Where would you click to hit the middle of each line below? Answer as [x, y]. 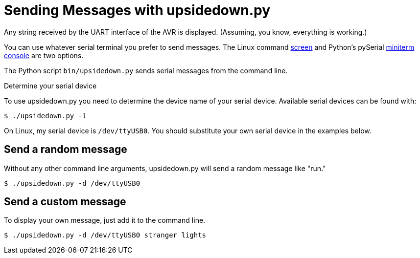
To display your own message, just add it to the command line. [105, 220]
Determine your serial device [50, 86]
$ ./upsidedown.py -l [45, 116]
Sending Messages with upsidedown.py [137, 10]
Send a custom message [65, 202]
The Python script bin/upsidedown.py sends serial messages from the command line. [146, 70]
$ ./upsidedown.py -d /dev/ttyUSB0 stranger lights [105, 235]
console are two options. [44, 55]
